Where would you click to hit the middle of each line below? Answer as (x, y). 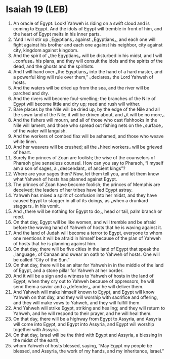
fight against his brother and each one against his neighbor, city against (88, 44)
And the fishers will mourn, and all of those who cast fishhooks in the (85, 120)
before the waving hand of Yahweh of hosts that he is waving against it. (88, 227)
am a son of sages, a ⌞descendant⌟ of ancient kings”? (69, 168)
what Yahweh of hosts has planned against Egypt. (65, 179)
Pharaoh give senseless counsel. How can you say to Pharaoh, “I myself (88, 163)
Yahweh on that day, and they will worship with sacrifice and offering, (86, 297)
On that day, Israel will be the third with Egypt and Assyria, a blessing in (88, 335)
